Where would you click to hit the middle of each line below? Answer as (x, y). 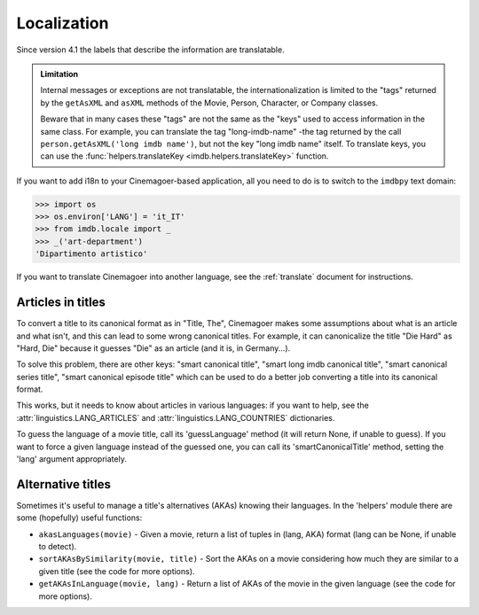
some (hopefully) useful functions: (79, 518)
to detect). (58, 547)
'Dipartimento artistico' (91, 254)
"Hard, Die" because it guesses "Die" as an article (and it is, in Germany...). (153, 348)
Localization (63, 23)
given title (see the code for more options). (117, 571)
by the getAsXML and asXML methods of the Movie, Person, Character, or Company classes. (209, 103)
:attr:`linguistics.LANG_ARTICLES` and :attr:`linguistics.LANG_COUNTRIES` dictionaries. (176, 417)
